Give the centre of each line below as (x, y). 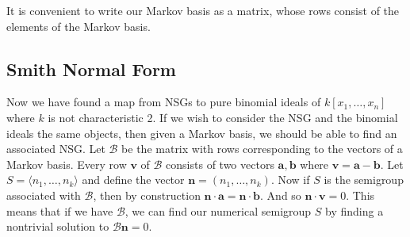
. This (360, 195)
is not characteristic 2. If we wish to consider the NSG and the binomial (223, 117)
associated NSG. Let (56, 149)
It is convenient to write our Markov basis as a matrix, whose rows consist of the (203, 10)
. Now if (290, 180)
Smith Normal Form (91, 69)
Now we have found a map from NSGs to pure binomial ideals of (164, 102)
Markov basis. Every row (67, 164)
